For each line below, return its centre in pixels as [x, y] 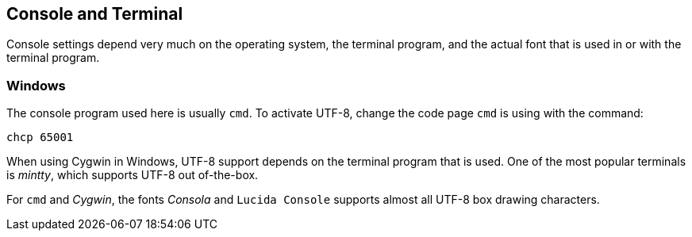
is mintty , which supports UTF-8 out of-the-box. [133, 175]
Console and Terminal [95, 14]
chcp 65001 [40, 138]
